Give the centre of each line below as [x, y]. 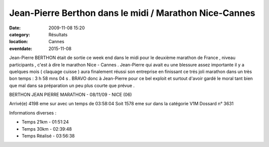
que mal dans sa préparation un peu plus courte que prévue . [72, 85]
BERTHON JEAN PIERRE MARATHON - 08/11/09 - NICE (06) [70, 95]
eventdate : [21, 48]
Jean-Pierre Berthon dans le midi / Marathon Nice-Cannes [132, 13]
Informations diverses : [33, 113]
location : [19, 42]
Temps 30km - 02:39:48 [47, 129]
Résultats [58, 34]
